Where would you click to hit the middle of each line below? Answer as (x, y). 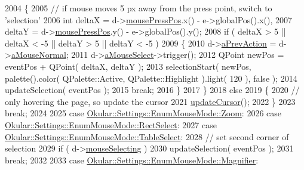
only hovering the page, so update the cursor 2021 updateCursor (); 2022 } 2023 (150, 101)
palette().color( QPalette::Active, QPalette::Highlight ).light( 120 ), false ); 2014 (151, 78)
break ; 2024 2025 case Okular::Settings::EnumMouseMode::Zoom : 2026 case (143, 113)
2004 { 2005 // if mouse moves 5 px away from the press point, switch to (139, 8)
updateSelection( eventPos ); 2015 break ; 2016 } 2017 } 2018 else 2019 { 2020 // (152, 90)
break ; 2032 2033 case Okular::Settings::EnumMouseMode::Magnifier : (132, 160)
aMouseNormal (39, 55)
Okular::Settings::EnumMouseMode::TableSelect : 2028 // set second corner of (147, 136)
